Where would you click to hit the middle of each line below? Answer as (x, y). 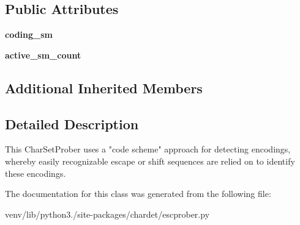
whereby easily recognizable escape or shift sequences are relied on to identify (150, 161)
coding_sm (29, 34)
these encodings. (36, 173)
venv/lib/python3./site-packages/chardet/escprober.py (107, 214)
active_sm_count (43, 55)
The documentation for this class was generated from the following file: (138, 194)
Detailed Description (72, 123)
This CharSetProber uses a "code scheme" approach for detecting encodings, (148, 149)
